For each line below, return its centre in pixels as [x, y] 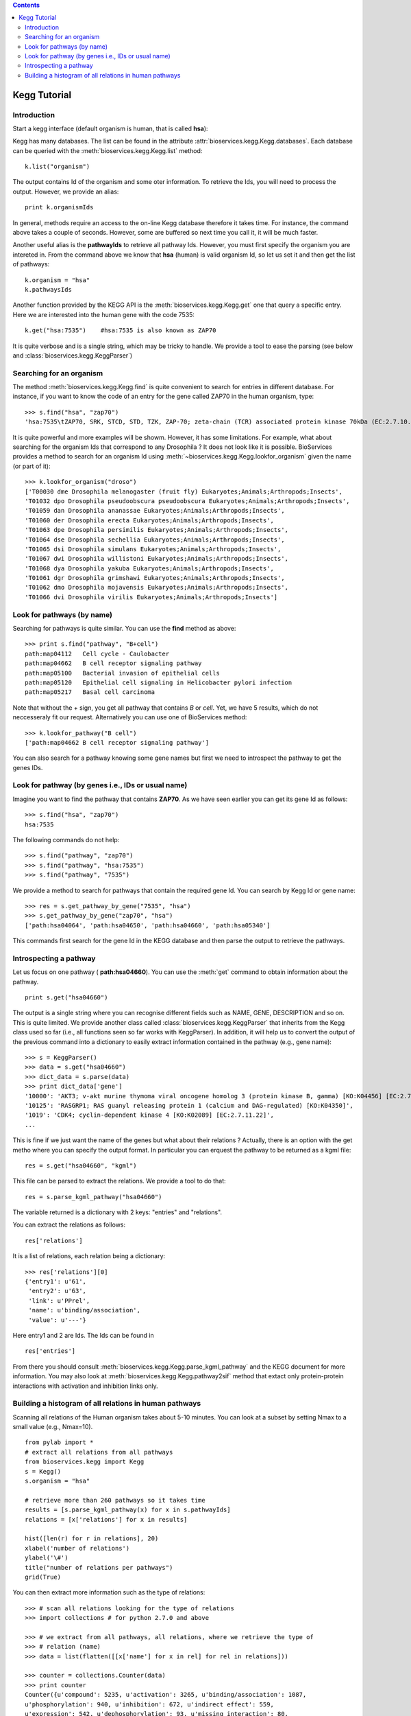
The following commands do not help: [66, 840]
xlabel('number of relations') [77, 1548]
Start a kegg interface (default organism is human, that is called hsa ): [110, 128]
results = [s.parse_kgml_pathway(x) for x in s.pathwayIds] [128, 1510]
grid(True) [43, 1577]
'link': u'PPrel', [59, 1300]
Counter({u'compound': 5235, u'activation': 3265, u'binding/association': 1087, [166, 1695]
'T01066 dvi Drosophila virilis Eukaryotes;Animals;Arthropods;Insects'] [151, 597]
